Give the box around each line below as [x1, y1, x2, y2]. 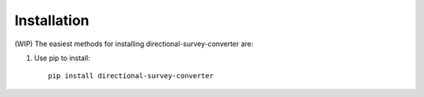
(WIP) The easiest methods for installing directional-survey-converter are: [14, 39, 254, 48]
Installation [14, 12, 90, 29]
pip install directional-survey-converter [48, 71, 214, 81]
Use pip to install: [34, 53, 90, 63]
